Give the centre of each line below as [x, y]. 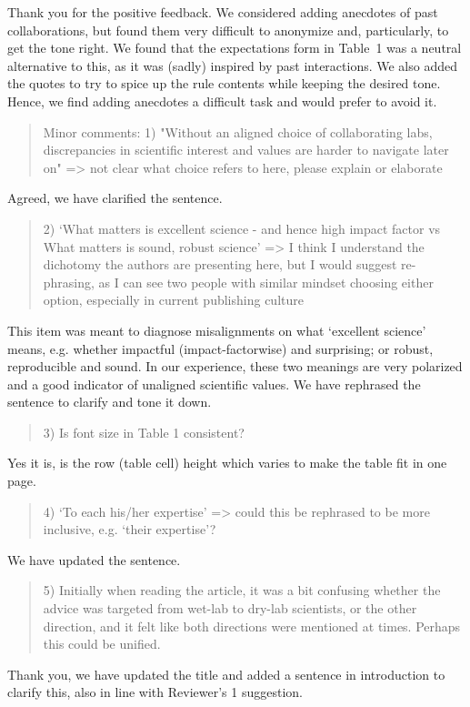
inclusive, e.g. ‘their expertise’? [130, 529]
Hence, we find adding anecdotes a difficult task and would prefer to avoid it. [222, 101]
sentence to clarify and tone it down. [110, 402]
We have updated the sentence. [94, 559]
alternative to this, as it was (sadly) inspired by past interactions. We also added [233, 65]
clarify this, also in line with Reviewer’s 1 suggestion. [155, 692]
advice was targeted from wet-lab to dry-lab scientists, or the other [230, 608]
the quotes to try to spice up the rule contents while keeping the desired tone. [224, 83]
